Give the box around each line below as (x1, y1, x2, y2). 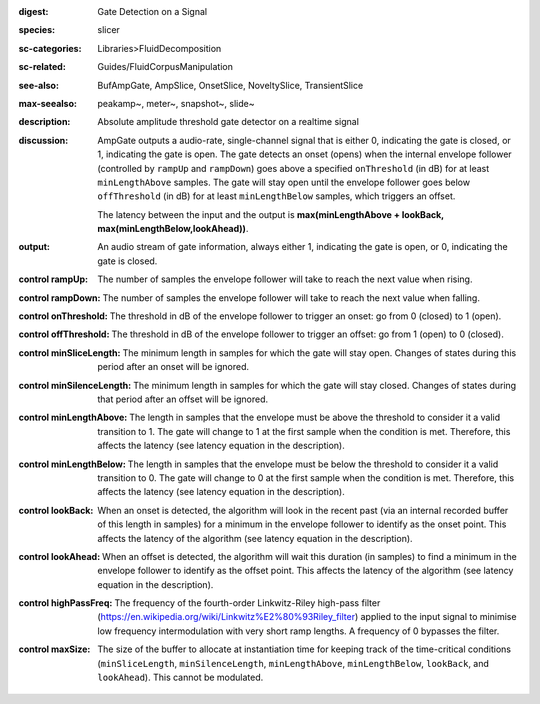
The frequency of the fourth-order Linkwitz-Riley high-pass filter (114, 597, 381, 609)
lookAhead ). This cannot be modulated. (97, 671, 264, 684)
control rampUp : (18, 273, 89, 285)
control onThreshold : (18, 310, 109, 322)
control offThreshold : (18, 328, 110, 340)
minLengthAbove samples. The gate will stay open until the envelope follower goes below (97, 176, 470, 188)
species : (18, 24, 55, 36)
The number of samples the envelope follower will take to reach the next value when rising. (97, 273, 473, 285)
